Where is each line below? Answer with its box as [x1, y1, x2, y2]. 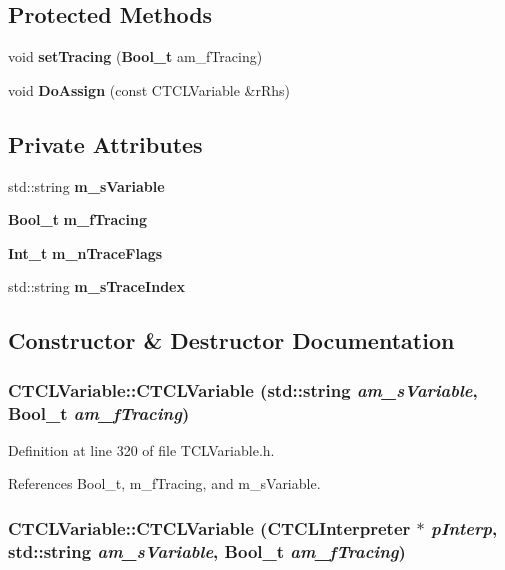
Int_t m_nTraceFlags [8, 242, 163, 263]
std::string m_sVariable [8, 175, 165, 196]
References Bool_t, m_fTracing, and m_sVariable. [8, 473, 321, 494]
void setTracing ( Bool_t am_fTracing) [8, 46, 263, 67]
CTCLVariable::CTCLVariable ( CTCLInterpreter [8, 516, 411, 540]
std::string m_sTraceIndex [8, 276, 185, 297]
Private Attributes [8, 128, 203, 159]
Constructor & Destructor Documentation [8, 325, 455, 356]
